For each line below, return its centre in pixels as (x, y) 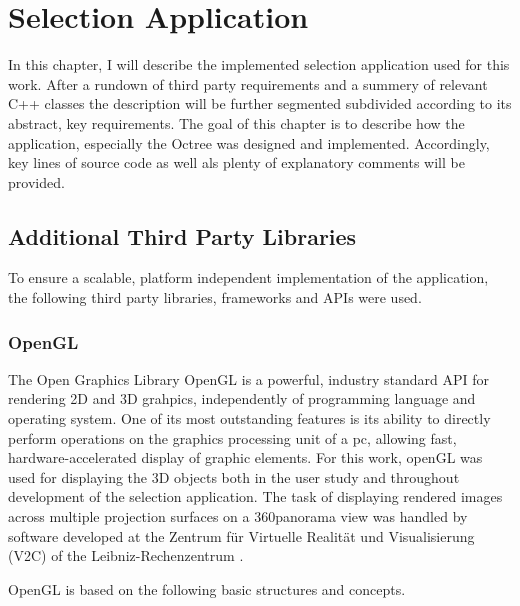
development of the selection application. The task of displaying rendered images (255, 496)
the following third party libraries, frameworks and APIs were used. (215, 297)
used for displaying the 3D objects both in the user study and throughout (234, 476)
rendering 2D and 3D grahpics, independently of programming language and (242, 398)
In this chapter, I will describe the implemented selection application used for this (259, 64)
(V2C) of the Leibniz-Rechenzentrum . (126, 555)
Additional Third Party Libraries (182, 235)
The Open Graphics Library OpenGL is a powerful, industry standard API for (248, 378)
